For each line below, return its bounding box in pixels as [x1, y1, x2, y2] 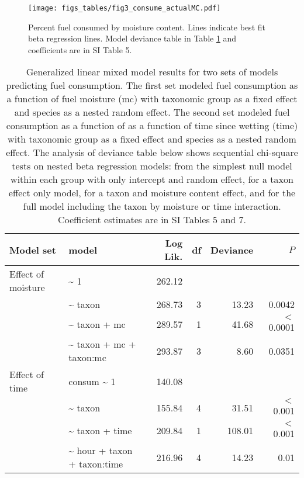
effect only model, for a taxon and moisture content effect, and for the [8, 186, 296, 200]
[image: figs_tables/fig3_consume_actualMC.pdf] [28, 4, 221, 12]
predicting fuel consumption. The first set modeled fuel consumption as [6, 78, 298, 92]
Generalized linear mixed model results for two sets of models [26, 65, 278, 79]
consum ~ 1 [68, 374, 116, 388]
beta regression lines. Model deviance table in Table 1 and [28, 32, 237, 44]
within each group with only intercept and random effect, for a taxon [11, 172, 293, 186]
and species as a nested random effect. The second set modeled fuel [14, 105, 290, 119]
